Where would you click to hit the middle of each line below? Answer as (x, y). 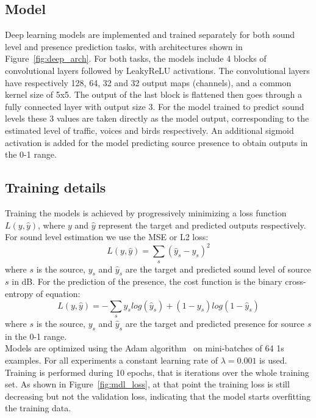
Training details (56, 187)
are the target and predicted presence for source (215, 323)
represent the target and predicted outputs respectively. (202, 225)
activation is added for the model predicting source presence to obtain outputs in (156, 142)
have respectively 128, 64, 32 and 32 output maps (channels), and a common (148, 82)
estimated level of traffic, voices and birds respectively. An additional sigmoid (149, 130)
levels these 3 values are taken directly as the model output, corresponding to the (157, 118)
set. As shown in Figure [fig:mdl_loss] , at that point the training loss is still (147, 384)
